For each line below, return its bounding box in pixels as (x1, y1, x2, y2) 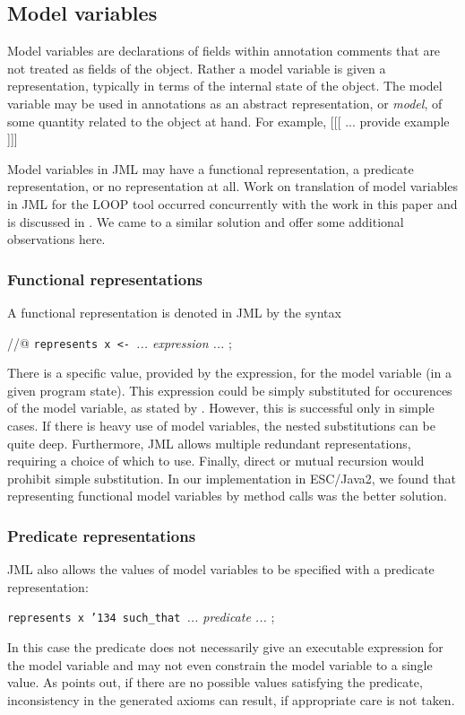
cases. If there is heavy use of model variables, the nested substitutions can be (7, 415, 435, 434)
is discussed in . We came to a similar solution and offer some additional (7, 212, 404, 231)
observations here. (7, 230, 106, 249)
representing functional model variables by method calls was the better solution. (7, 486, 447, 505)
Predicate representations (7, 524, 196, 546)
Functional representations (7, 267, 203, 290)
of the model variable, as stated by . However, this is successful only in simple (7, 398, 435, 417)
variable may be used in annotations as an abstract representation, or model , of (7, 93, 443, 112)
